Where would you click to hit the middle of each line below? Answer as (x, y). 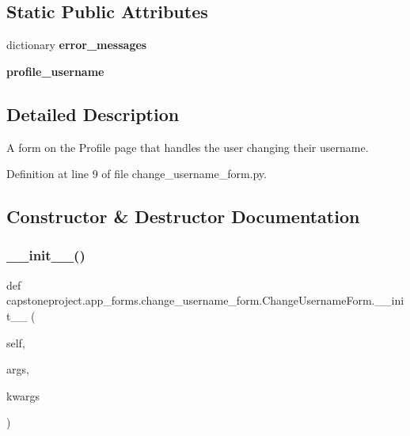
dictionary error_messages (77, 45)
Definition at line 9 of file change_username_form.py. (137, 174)
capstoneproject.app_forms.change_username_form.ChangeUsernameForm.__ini (205, 300)
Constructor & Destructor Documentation (183, 216)
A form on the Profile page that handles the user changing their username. (188, 147)
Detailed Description (93, 114)
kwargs (23, 395)
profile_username (55, 71)
